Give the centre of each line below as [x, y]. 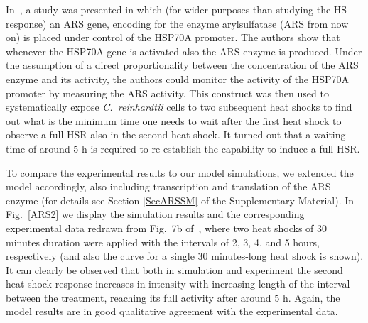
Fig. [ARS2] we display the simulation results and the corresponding [155, 214]
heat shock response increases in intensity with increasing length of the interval [178, 284]
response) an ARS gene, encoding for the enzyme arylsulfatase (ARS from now [177, 23]
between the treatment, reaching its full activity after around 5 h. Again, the [173, 297]
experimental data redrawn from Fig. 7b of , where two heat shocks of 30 [167, 228]
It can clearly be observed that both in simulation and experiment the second [174, 269]
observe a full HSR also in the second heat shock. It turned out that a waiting [176, 135]
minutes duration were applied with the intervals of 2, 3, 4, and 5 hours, [163, 242]
